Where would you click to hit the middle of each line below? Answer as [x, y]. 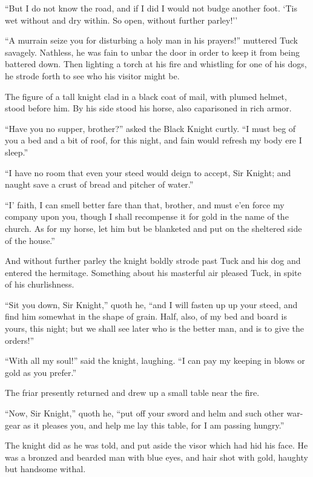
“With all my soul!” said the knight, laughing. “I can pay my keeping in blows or [155, 360]
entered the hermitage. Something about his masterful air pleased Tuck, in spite [153, 272]
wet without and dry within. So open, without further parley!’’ [121, 20]
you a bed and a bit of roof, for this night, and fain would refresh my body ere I [153, 140]
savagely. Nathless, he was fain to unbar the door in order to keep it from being [153, 52]
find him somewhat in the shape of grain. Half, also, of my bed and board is [146, 316]
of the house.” [30, 240]
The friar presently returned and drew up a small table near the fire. [132, 393]
